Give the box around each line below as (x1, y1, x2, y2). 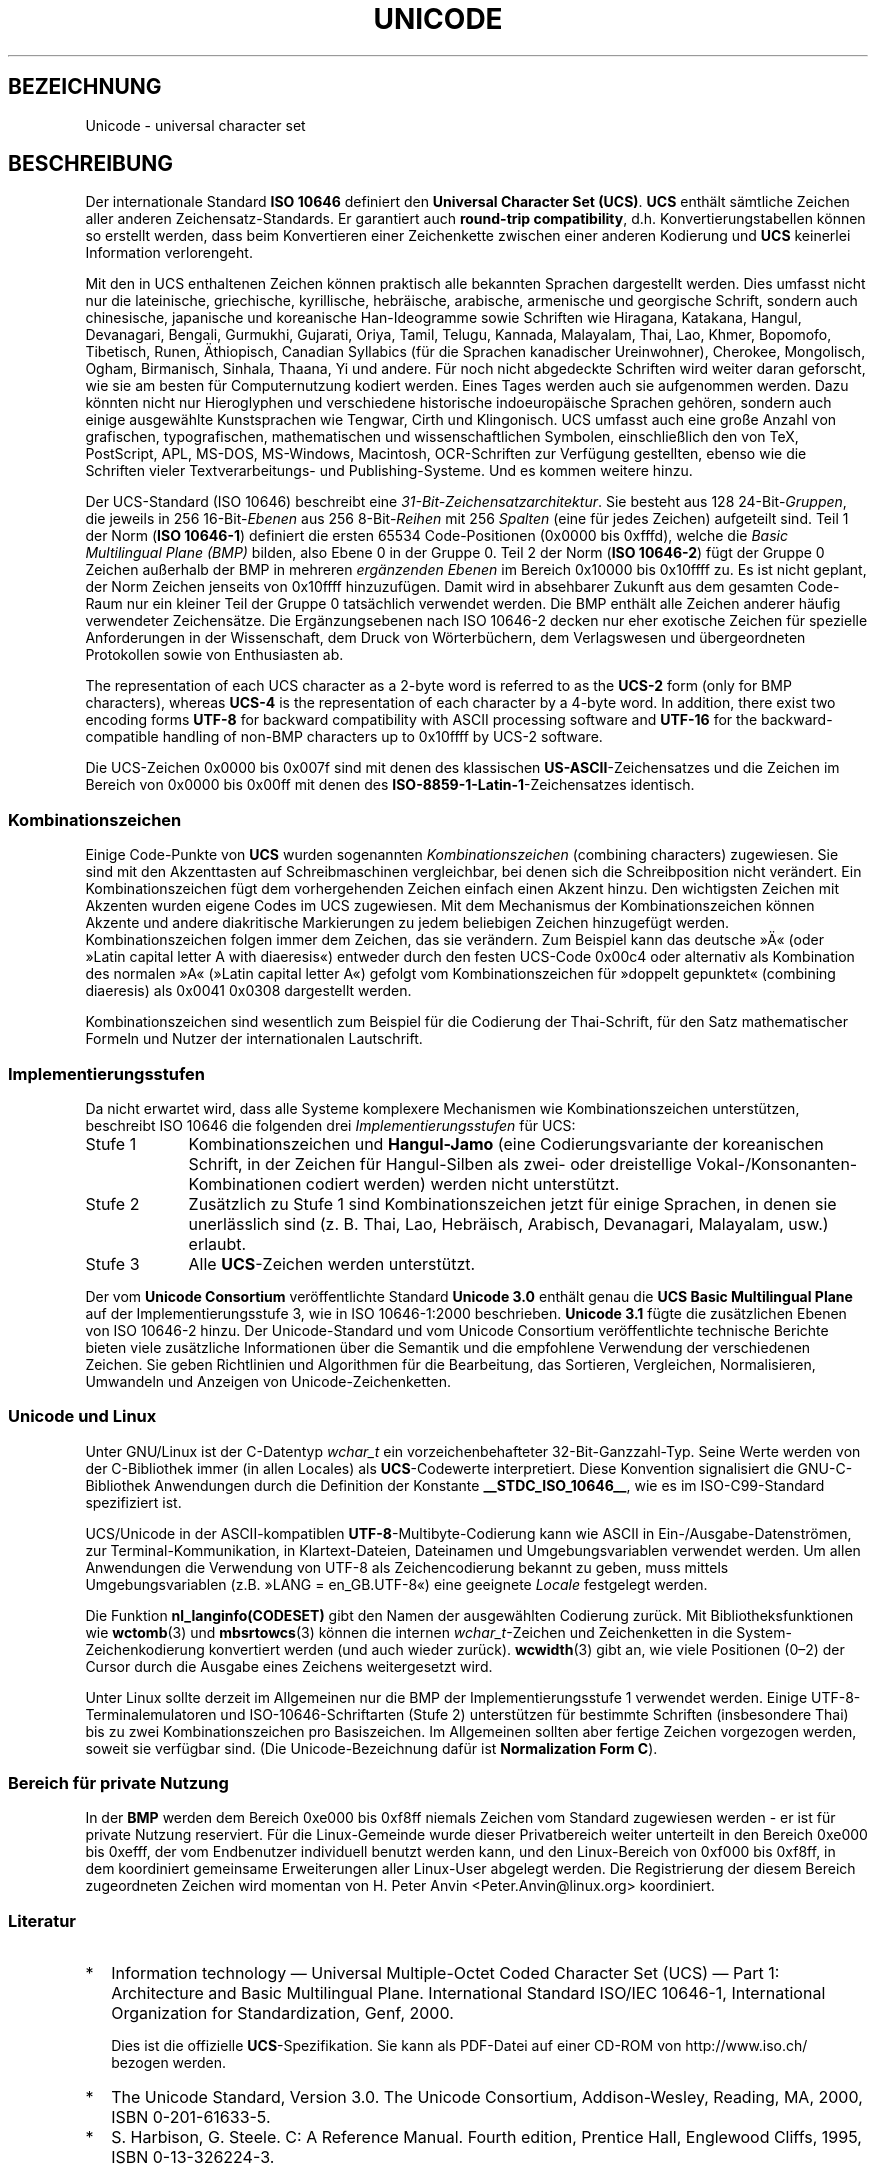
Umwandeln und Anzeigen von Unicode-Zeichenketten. (85, 1372, 451, 1390)
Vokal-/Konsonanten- (696, 1153, 858, 1174)
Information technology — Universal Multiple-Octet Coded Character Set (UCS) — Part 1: (111, 1963, 780, 1984)
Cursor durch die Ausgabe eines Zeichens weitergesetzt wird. (85, 1657, 493, 1675)
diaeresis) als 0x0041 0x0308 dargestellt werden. (85, 982, 412, 1000)
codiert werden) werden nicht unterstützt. (305, 1173, 620, 1194)
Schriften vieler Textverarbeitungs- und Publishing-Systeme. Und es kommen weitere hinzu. (85, 462, 693, 480)
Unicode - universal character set (85, 116, 306, 134)
